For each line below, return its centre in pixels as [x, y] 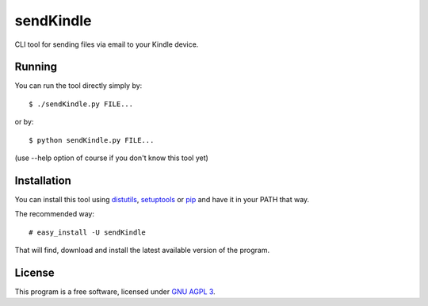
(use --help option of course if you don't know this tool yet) [112, 158]
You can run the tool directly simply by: [78, 86]
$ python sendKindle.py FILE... [92, 140]
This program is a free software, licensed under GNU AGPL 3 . [115, 292]
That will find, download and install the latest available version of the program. [142, 251]
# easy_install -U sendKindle [88, 232]
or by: [24, 122]
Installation [43, 180]
